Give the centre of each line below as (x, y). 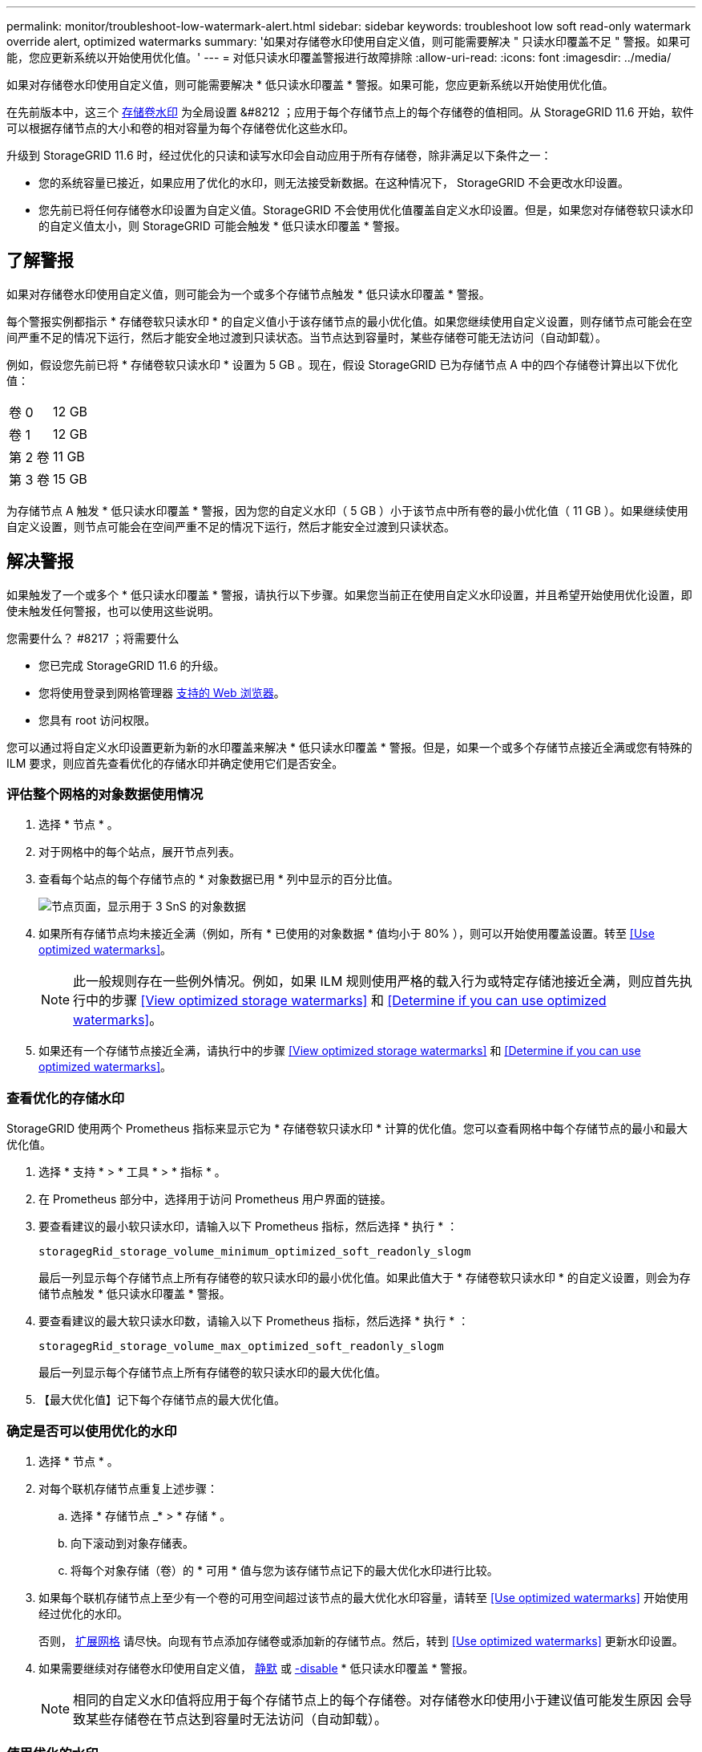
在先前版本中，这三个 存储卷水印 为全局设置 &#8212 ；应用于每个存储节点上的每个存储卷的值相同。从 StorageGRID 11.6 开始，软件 (350, 112)
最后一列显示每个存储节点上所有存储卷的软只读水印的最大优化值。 (212, 1373)
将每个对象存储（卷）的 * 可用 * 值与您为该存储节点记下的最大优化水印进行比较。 (284, 1570)
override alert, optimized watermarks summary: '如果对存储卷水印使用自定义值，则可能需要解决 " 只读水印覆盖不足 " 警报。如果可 (349, 41)
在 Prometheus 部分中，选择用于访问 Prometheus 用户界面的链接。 (215, 1199)
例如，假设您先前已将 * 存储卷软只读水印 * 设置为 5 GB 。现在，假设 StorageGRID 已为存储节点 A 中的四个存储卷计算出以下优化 (342, 364)
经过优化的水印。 (83, 1613)
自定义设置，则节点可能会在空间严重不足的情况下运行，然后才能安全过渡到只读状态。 (231, 526)
